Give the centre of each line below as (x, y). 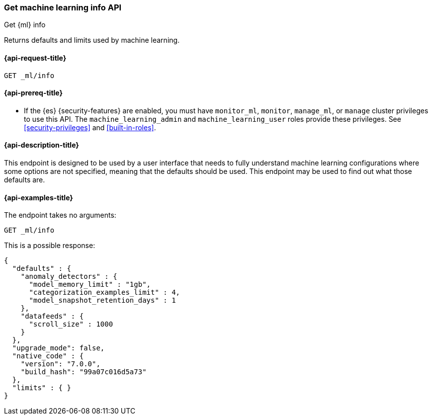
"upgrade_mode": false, (58, 348)
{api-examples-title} (39, 197)
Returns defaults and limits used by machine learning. (92, 40)
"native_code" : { (48, 356)
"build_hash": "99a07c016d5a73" (84, 372)
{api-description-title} (42, 145)
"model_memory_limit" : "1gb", (90, 285)
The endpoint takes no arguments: (60, 215)
